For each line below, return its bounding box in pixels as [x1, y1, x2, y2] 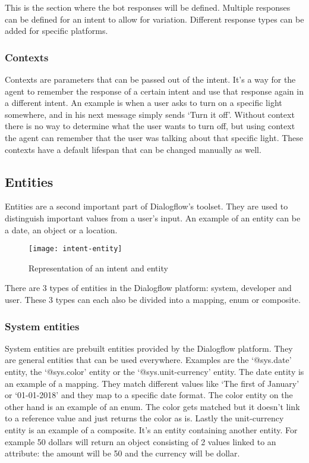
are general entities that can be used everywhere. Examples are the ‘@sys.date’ [5, 353, 292, 366]
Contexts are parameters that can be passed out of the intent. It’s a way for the [5, 73, 296, 85]
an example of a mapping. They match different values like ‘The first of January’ [5, 377, 299, 389]
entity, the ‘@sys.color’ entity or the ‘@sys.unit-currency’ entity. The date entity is [5, 365, 304, 377]
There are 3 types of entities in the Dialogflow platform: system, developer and [5, 281, 292, 294]
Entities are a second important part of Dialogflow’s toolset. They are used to [5, 200, 288, 212]
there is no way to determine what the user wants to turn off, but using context [5, 120, 295, 132]
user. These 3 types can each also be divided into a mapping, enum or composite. [5, 293, 301, 305]
